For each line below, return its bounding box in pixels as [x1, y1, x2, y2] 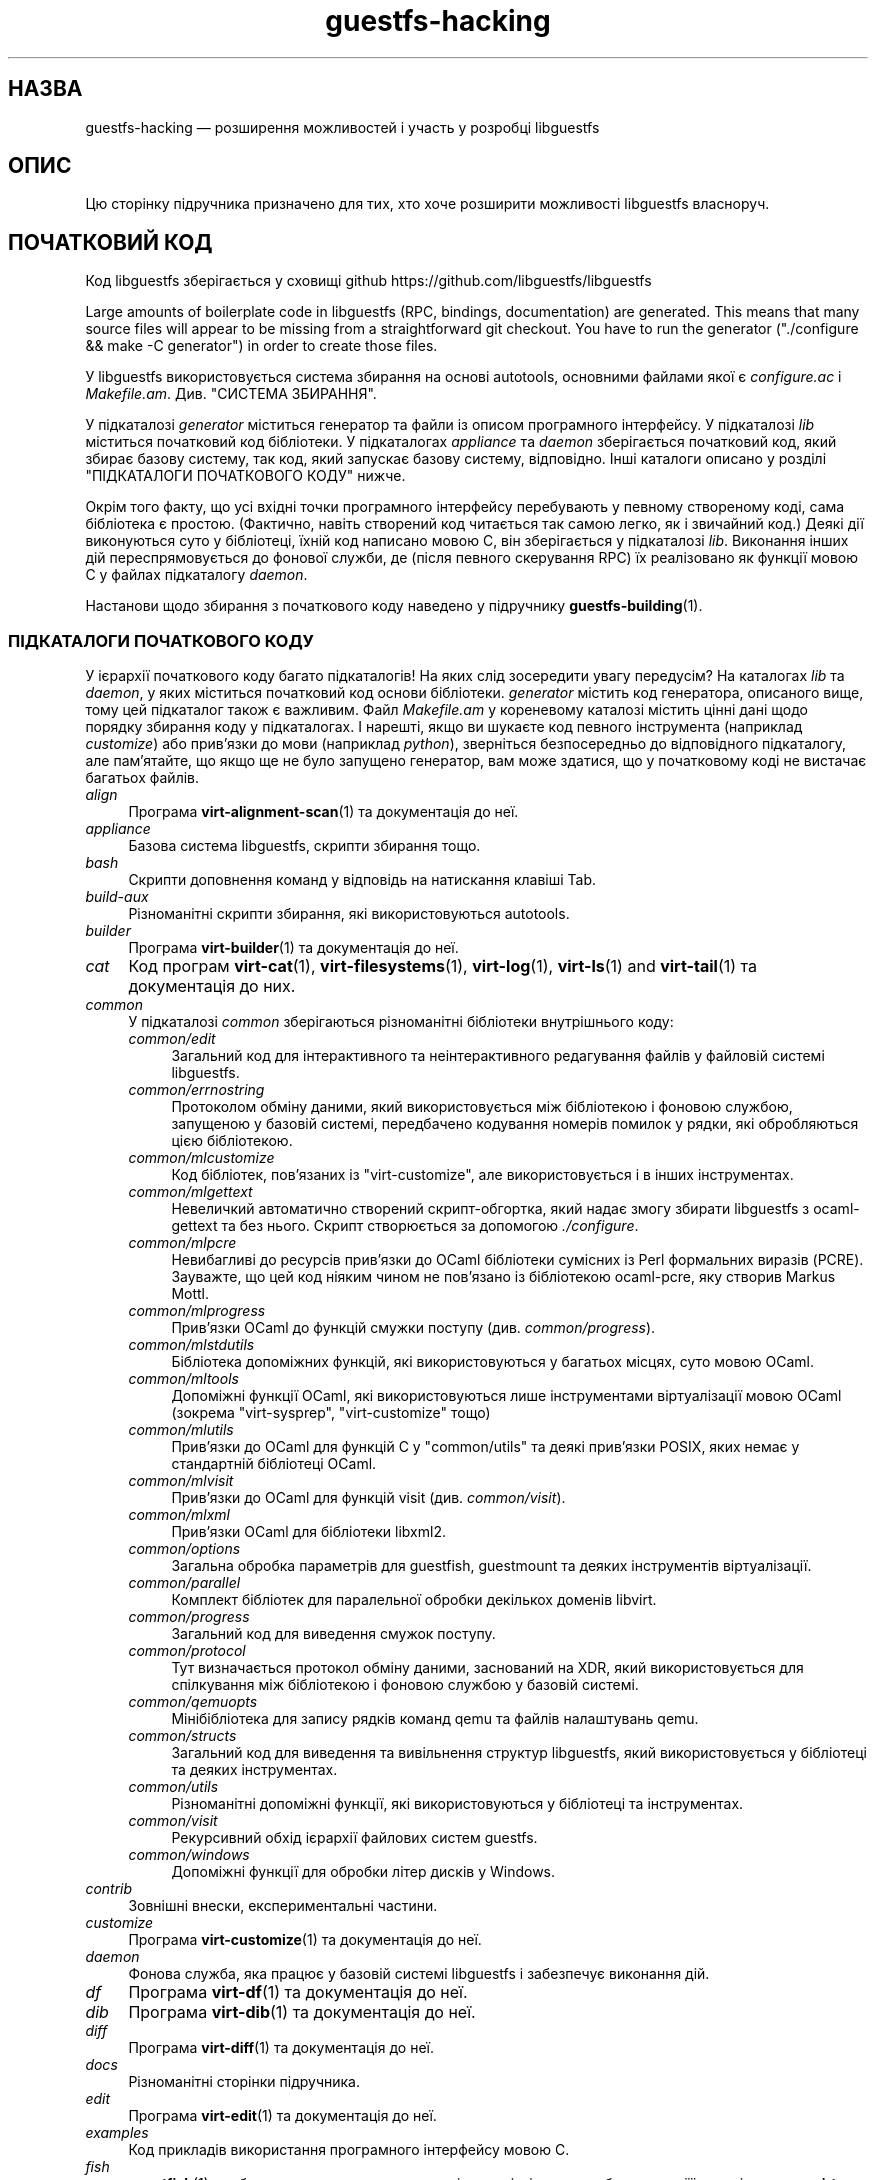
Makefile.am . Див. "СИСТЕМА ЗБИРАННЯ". [85, 385, 377, 403]
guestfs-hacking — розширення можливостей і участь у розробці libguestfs [85, 118, 600, 136]
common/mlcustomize [128, 1149, 275, 1167]
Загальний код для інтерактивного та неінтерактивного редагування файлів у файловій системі [171, 1047, 825, 1065]
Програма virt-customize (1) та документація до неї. [128, 1931, 482, 1949]
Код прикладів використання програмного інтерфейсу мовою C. [128, 2141, 570, 2159]
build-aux [85, 888, 149, 906]
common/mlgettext [128, 1183, 253, 1201]
